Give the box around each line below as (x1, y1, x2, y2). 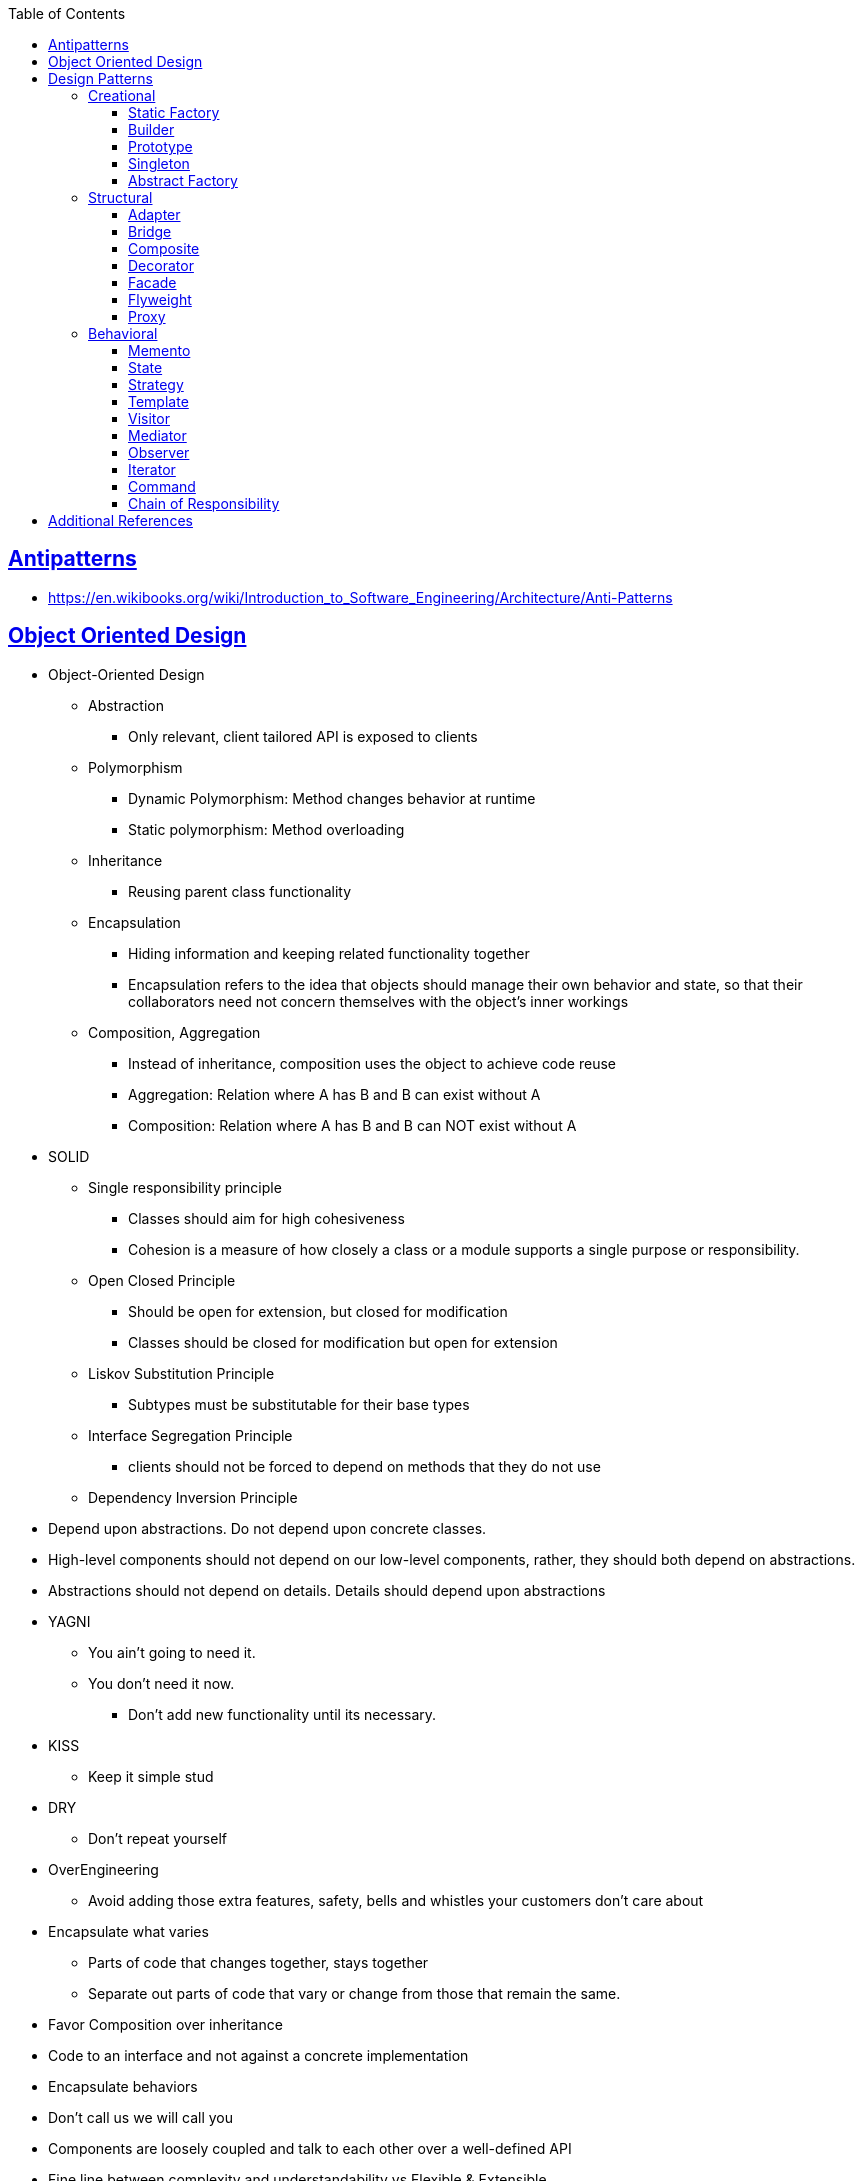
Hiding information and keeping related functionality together (128, 944, 530, 962)
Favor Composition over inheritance (48, 2015, 283, 2033)
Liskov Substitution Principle (88, 1364, 275, 1382)
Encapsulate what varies (48, 1922, 209, 1940)
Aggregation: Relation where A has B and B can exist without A (128, 1085, 541, 1103)
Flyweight (128, 291, 192, 308)
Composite (128, 240, 200, 257)
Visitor (128, 410, 170, 427)
